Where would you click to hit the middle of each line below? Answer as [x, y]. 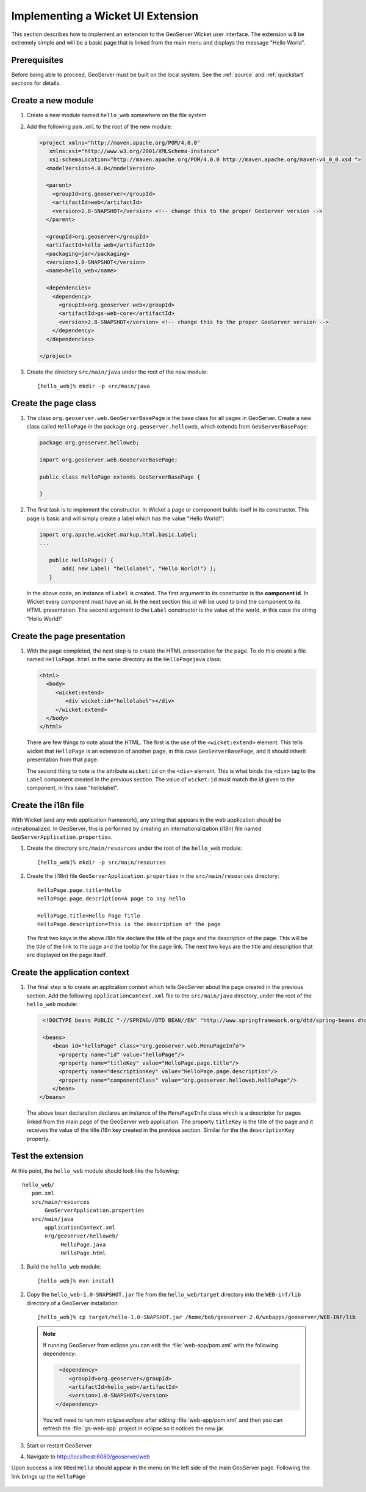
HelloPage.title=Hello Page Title [89, 915]
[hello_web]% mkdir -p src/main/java [94, 386]
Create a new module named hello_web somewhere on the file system [117, 115]
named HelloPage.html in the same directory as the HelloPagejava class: [124, 659]
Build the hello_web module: [64, 1267]
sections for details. [36, 83]
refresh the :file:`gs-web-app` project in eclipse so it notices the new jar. [134, 1429]
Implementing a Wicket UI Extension [105, 16]
